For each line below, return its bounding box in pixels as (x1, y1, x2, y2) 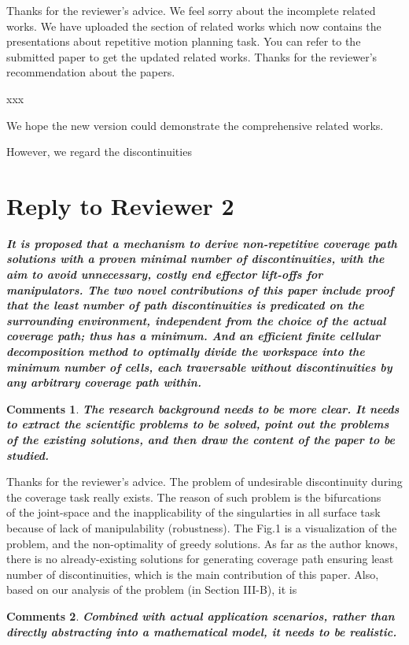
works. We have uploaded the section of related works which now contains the (6, 17, 381, 34)
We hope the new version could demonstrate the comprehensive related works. (6, 117, 384, 133)
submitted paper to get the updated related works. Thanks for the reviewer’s (6, 48, 378, 65)
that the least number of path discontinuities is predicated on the (6, 297, 364, 313)
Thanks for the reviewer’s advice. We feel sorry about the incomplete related (6, 2, 376, 18)
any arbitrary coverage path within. (6, 374, 201, 391)
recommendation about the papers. (6, 64, 175, 80)
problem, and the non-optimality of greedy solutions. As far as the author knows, (6, 535, 398, 551)
